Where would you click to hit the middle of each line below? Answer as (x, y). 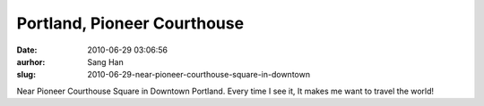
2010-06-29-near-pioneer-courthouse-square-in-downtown (199, 75)
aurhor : (31, 61)
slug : (26, 75)
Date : (27, 50)
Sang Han (106, 61)
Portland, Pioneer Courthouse (130, 23)
